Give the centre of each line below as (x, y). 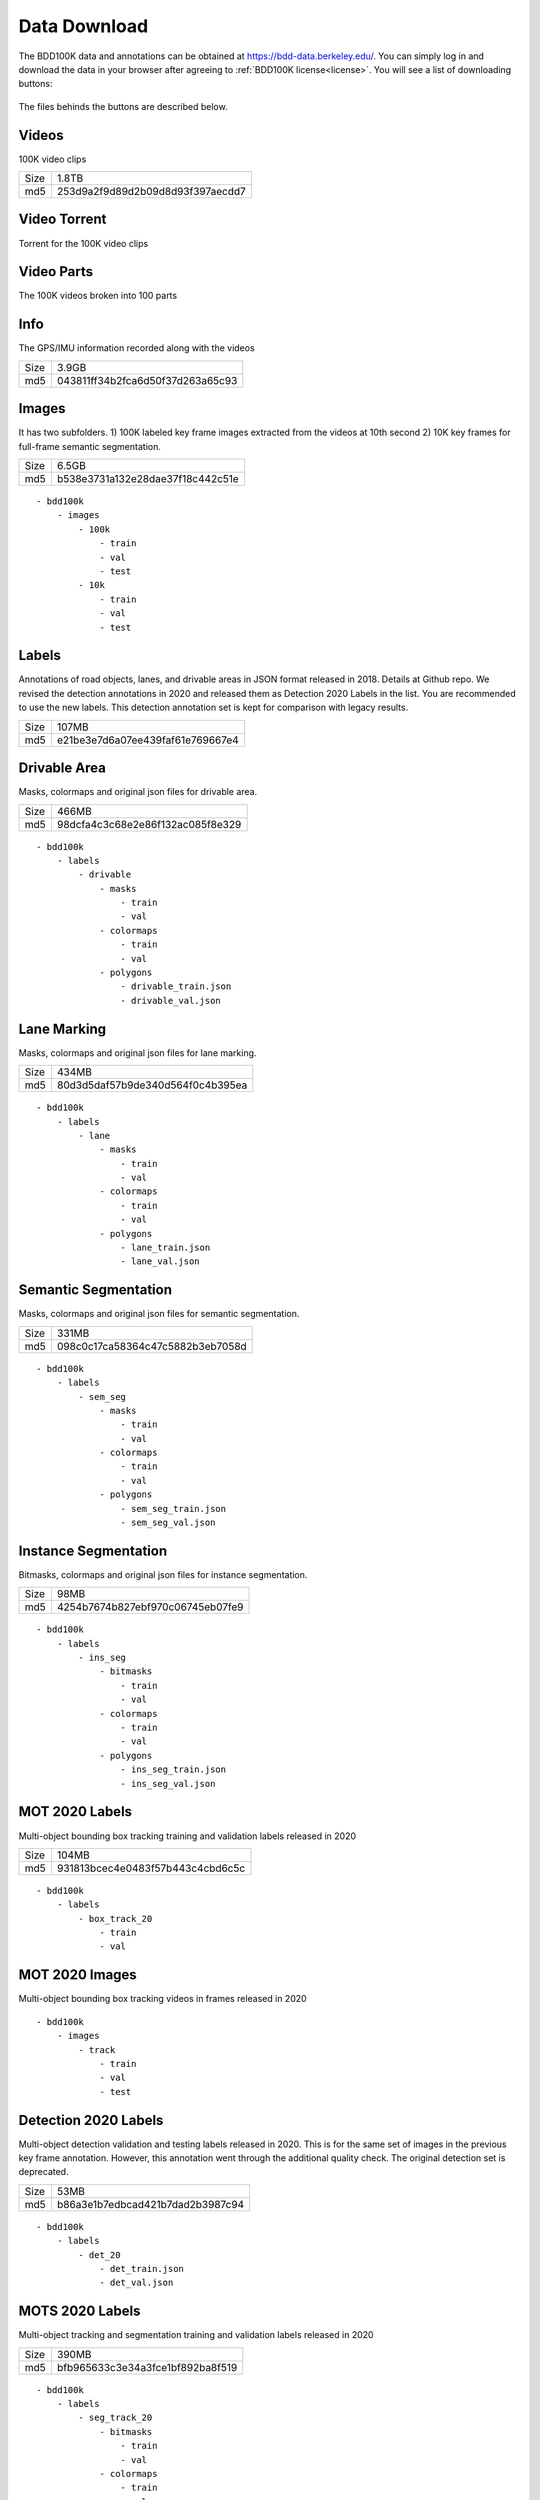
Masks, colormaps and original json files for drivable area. (138, 792)
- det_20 (99, 2254)
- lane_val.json (160, 1261)
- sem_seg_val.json (168, 1523)
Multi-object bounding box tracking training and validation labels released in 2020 (187, 1836)
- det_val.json (136, 2283)
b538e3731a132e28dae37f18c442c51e (147, 479)
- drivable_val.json (171, 1000)
